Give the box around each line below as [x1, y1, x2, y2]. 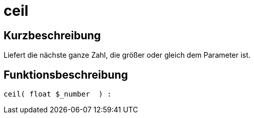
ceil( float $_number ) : [4, 90, 112, 99]
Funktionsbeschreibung [4, 68, 128, 81]
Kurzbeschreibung [4, 29, 101, 42]
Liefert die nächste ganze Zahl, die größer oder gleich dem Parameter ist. [4, 51, 251, 60]
